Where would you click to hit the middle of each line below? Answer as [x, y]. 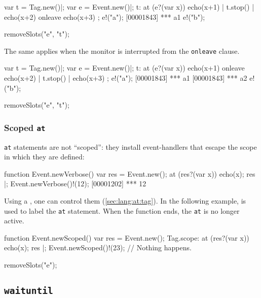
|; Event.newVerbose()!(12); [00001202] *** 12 [75, 184]
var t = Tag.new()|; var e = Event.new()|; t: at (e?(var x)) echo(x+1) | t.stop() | [129, 7]
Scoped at [25, 127]
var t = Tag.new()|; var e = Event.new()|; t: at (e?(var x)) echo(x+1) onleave [124, 68]
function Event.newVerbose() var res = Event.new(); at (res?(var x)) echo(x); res [130, 173]
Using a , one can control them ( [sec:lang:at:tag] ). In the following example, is [125, 201]
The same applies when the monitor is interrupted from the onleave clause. [122, 51]
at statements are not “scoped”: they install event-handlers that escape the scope [130, 146]
